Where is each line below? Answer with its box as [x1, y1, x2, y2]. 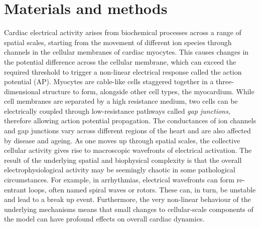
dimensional [4, 86, 41, 96]
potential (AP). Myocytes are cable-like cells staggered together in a [4, 76, 214, 87]
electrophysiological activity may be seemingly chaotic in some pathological [4, 164, 235, 175]
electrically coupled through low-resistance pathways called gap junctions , [4, 105, 230, 116]
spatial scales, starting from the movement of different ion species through [4, 37, 232, 47]
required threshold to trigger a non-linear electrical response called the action [4, 66, 242, 77]
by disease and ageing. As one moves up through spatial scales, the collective [4, 135, 240, 145]
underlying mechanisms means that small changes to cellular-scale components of [4, 203, 253, 214]
